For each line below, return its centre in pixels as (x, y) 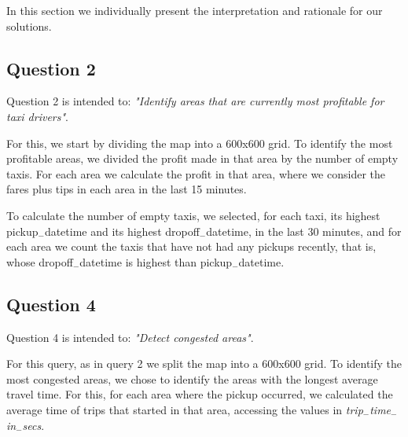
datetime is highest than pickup (156, 261)
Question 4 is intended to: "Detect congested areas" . (130, 337)
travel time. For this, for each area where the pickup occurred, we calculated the (200, 394)
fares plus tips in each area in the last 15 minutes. (127, 189)
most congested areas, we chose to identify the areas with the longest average (192, 378)
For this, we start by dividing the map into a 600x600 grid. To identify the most (200, 143)
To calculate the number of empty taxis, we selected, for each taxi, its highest (193, 215)
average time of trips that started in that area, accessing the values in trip (185, 409)
